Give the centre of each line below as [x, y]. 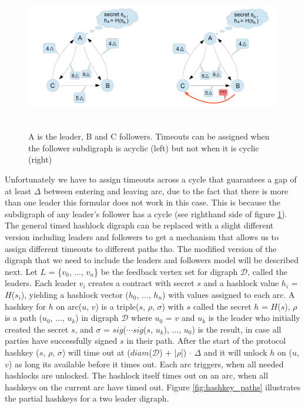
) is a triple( [117, 306]
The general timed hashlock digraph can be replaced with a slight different [139, 225]
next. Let [21, 271]
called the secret [222, 306]
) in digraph [97, 318]
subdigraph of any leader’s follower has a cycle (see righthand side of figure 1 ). [146, 213]
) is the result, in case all [237, 329]
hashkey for [26, 306]
